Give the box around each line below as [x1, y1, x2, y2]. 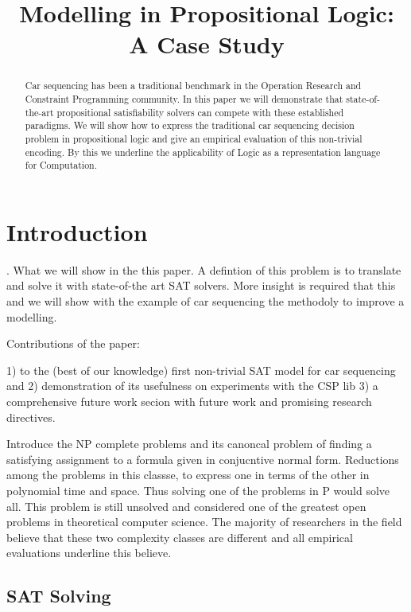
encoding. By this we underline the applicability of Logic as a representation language [25, 145, 381, 158]
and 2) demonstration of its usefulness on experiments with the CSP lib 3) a [6, 377, 378, 394]
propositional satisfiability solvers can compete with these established [56, 105, 344, 119]
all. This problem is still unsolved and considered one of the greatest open [6, 497, 366, 514]
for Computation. [25, 158, 98, 172]
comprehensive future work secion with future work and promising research [6, 393, 372, 410]
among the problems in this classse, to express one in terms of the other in [6, 466, 370, 483]
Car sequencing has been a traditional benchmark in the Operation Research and [25, 79, 362, 92]
